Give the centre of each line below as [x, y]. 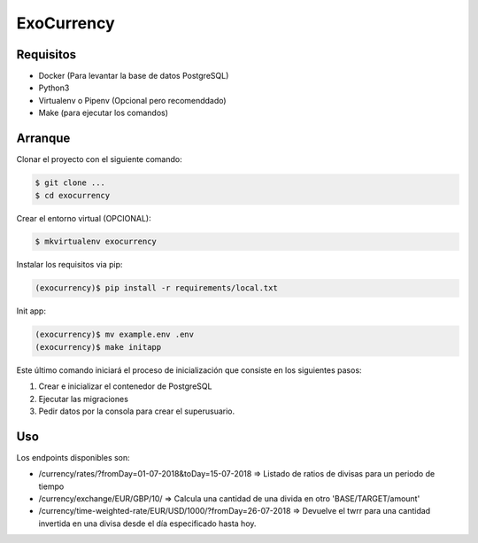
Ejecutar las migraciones [83, 399]
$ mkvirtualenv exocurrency [96, 242]
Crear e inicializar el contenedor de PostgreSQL [125, 386]
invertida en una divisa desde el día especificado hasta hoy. [147, 524]
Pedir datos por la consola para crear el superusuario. [137, 411]
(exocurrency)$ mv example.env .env [115, 335]
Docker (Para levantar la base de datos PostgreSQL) [134, 76]
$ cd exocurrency [73, 195]
